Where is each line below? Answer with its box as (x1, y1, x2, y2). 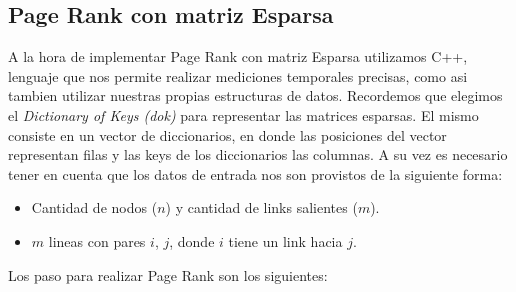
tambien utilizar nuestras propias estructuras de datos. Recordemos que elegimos (8, 85, 503, 106)
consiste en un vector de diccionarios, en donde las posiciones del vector (8, 124, 447, 145)
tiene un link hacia (228, 230, 343, 251)
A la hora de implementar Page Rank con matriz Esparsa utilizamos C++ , (8, 46, 468, 67)
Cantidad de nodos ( (31, 197, 158, 218)
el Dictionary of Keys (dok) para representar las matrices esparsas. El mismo (8, 104, 479, 125)
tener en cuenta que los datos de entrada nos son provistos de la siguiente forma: (8, 163, 503, 184)
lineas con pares (48, 230, 146, 251)
